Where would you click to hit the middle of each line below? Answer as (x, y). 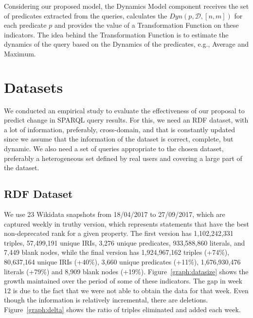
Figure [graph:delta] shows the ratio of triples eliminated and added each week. (122, 309)
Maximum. (20, 53)
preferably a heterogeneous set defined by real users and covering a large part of (123, 158)
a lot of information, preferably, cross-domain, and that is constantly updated (119, 129)
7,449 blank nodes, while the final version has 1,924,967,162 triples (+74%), (117, 252)
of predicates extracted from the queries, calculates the (86, 15)
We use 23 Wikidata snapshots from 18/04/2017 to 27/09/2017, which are (115, 214)
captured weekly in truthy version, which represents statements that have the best (126, 223)
